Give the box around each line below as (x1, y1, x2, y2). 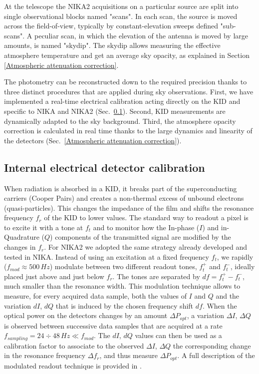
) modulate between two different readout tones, (49, 261, 197, 272)
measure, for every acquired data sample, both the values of (4, 291, 187, 301)
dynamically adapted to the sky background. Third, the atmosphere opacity (4, 115, 236, 126)
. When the (202, 300, 237, 311)
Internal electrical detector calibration (4, 159, 205, 175)
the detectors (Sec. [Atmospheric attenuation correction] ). (4, 135, 182, 145)
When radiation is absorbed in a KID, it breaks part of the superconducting (4, 183, 237, 193)
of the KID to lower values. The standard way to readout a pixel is (44, 212, 249, 223)
